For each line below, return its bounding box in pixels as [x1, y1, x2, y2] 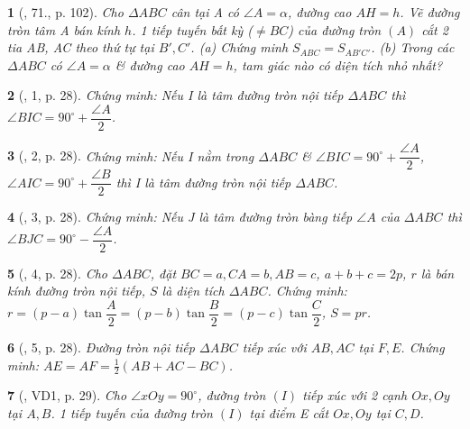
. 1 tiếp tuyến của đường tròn [51, 404, 213, 423]
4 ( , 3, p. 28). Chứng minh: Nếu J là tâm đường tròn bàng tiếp [7, 207, 353, 226]
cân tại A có [170, 3, 239, 21]
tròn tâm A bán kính [7, 20, 121, 39]
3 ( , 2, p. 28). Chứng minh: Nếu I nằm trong [7, 146, 254, 165]
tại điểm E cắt [249, 404, 329, 423]
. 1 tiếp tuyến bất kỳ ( [132, 20, 253, 39]
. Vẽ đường [400, 3, 460, 21]
